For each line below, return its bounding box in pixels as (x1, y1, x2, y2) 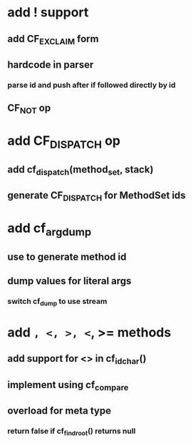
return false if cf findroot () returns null (7, 426, 136, 437)
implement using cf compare (7, 379, 129, 392)
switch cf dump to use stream (7, 297, 108, 307)
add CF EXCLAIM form (7, 33, 99, 46)
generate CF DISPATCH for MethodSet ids (7, 190, 187, 203)
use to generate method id (7, 250, 127, 263)
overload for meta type (7, 404, 112, 417)
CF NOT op (7, 102, 51, 116)
